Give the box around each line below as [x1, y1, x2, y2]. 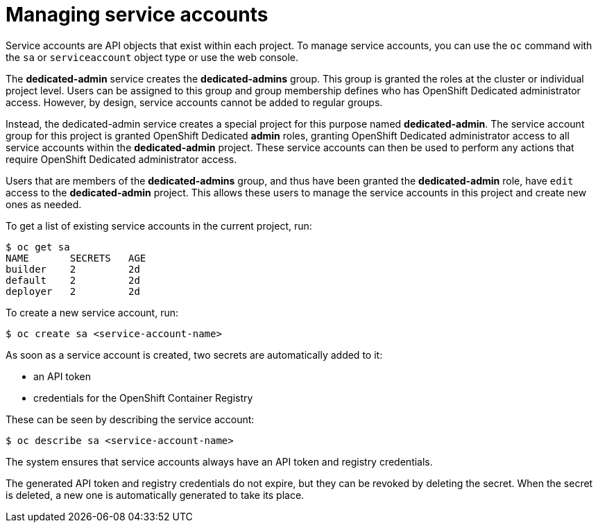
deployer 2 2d [6, 285, 140, 297]
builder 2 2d [6, 263, 140, 275]
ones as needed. [6, 198, 82, 210]
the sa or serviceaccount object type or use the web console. [6, 51, 298, 63]
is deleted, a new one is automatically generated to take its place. [6, 488, 305, 501]
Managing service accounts [6, 3, 268, 26]
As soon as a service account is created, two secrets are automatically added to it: [6, 348, 383, 361]
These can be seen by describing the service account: [6, 413, 255, 425]
